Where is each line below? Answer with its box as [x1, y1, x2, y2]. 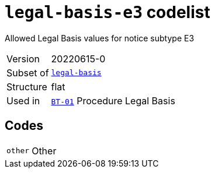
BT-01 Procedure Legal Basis [51, 94, 175, 107]
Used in [6, 94, 40, 107]
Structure [6, 80, 47, 93]
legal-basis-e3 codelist [5, 2, 210, 22]
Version [6, 52, 40, 65]
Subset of [6, 66, 49, 79]
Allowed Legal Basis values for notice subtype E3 [5, 33, 195, 43]
